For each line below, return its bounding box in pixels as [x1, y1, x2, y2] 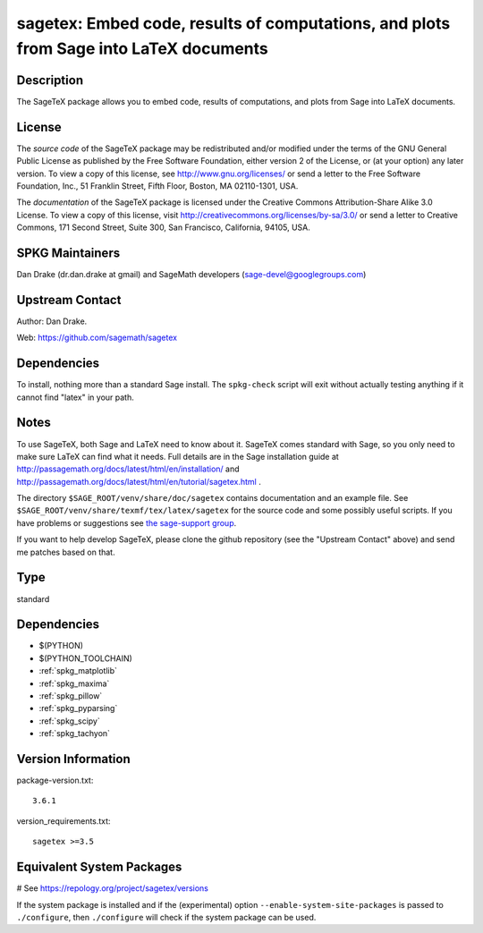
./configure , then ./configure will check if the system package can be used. [16, 912, 317, 922]
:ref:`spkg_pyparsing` [38, 703, 118, 714]
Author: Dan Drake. [16, 316, 88, 327]
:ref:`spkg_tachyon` [38, 728, 111, 739]
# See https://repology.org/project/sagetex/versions [16, 883, 209, 894]
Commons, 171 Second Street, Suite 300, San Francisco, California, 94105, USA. [16, 222, 310, 233]
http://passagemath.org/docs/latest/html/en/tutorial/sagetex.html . [16, 476, 261, 487]
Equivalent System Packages [16, 860, 182, 875]
